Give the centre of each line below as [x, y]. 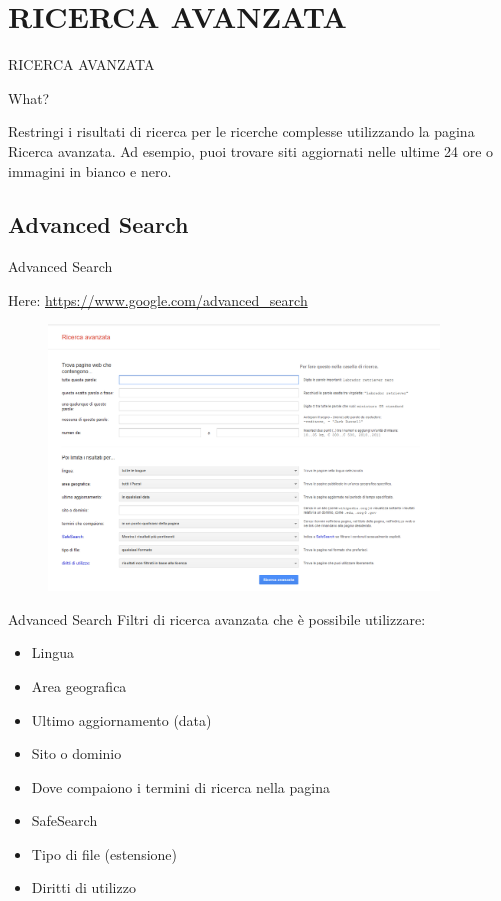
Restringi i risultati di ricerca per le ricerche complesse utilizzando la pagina [241, 131]
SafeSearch [64, 820]
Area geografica [79, 685]
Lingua [53, 652]
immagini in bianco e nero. [90, 170]
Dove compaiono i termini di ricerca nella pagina [180, 786]
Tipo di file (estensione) [104, 853]
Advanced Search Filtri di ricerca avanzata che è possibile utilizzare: [217, 618]
